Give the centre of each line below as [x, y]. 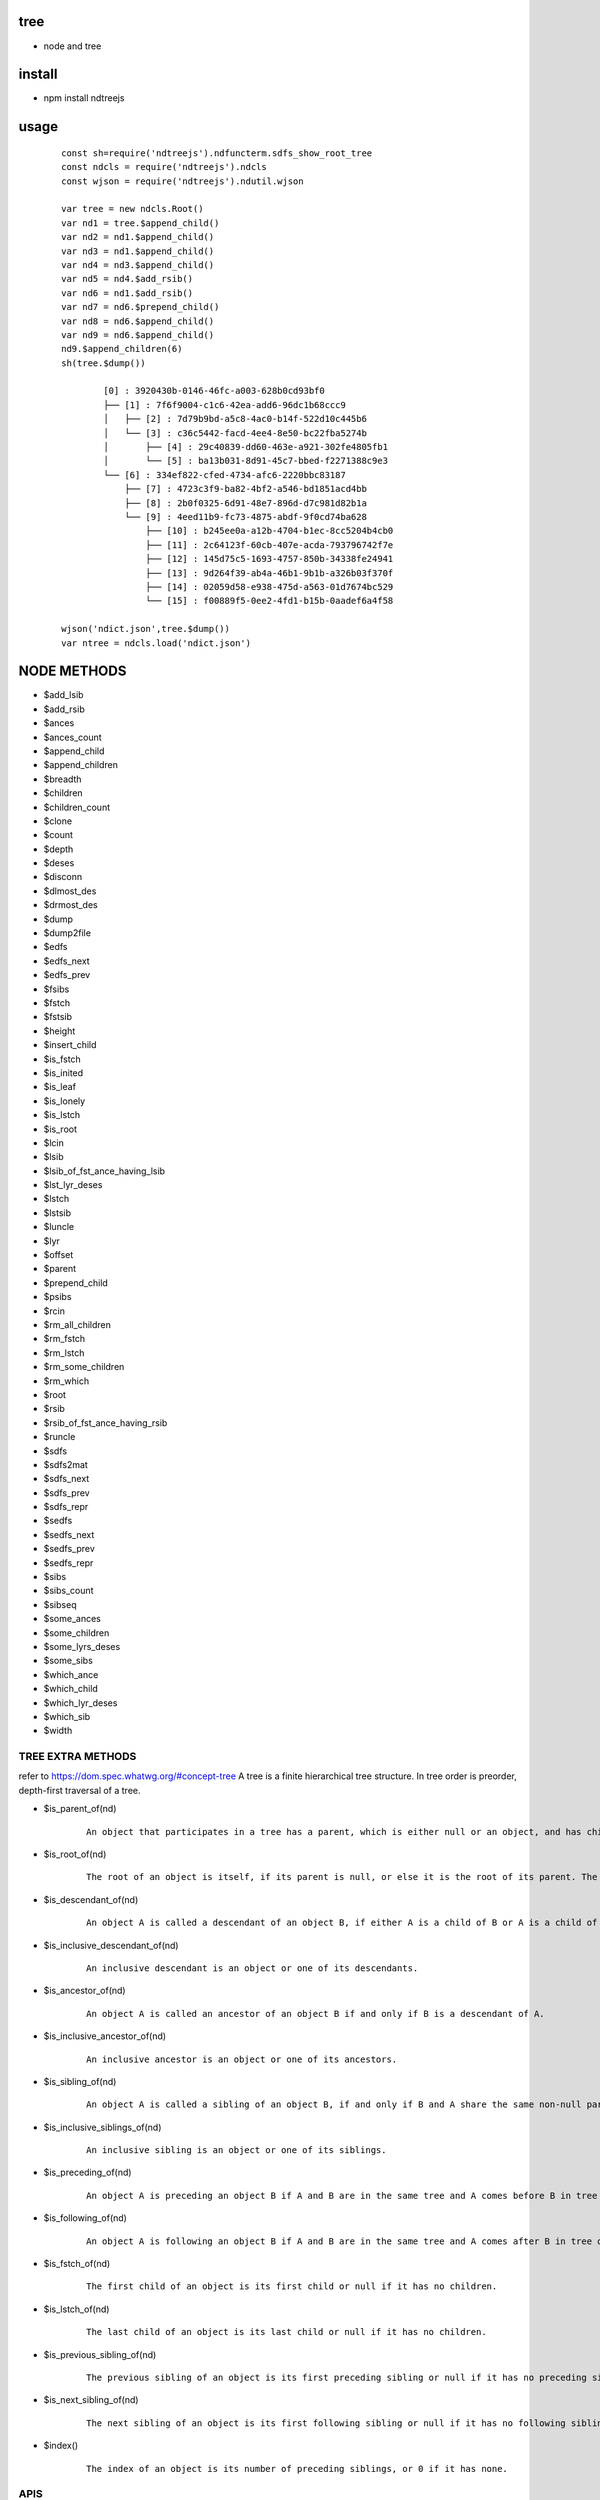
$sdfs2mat [66, 1464]
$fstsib [58, 1017]
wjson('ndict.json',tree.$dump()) [145, 629]
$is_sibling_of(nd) [80, 2081]
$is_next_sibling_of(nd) [91, 2400]
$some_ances [72, 1619]
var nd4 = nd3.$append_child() [138, 264]
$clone [58, 821]
